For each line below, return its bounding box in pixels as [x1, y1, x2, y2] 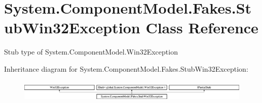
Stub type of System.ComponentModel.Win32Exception [4, 46, 178, 57]
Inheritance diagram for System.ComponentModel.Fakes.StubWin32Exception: [4, 63, 248, 74]
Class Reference [145, 17, 258, 38]
